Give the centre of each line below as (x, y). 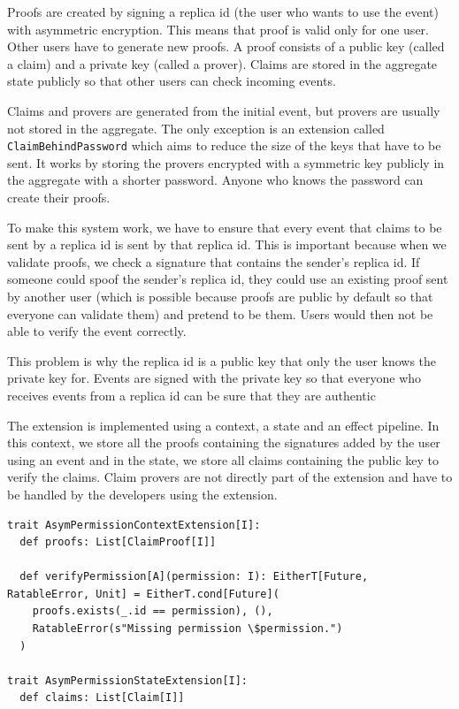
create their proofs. (59, 197)
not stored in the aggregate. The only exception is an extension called (196, 128)
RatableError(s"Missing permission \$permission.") (187, 629)
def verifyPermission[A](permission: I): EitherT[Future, (194, 577)
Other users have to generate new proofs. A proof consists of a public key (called (226, 46)
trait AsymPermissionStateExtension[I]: (128, 680)
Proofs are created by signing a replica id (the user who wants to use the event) (223, 11)
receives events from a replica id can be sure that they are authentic (191, 395)
